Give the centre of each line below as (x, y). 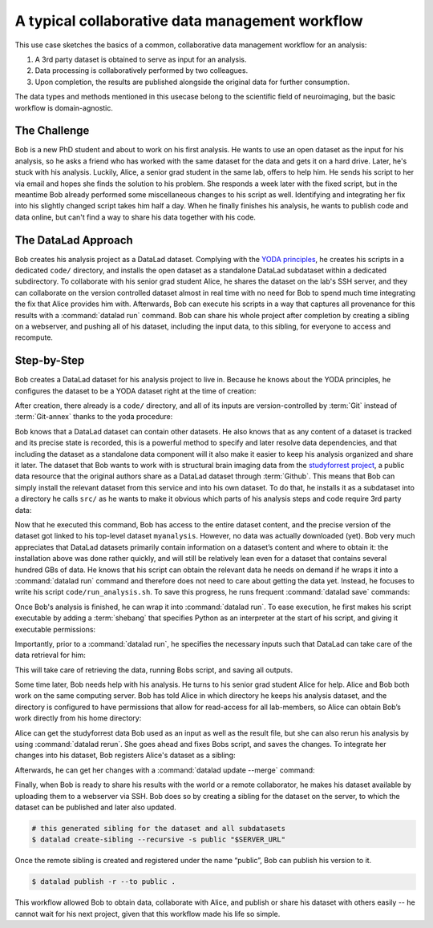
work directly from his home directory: (78, 718)
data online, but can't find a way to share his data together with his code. (136, 217)
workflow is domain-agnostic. (64, 107)
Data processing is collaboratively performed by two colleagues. (142, 71)
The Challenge (52, 131)
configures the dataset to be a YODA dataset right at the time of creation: (136, 391)
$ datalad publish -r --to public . (104, 882)
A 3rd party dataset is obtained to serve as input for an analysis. (141, 59)
